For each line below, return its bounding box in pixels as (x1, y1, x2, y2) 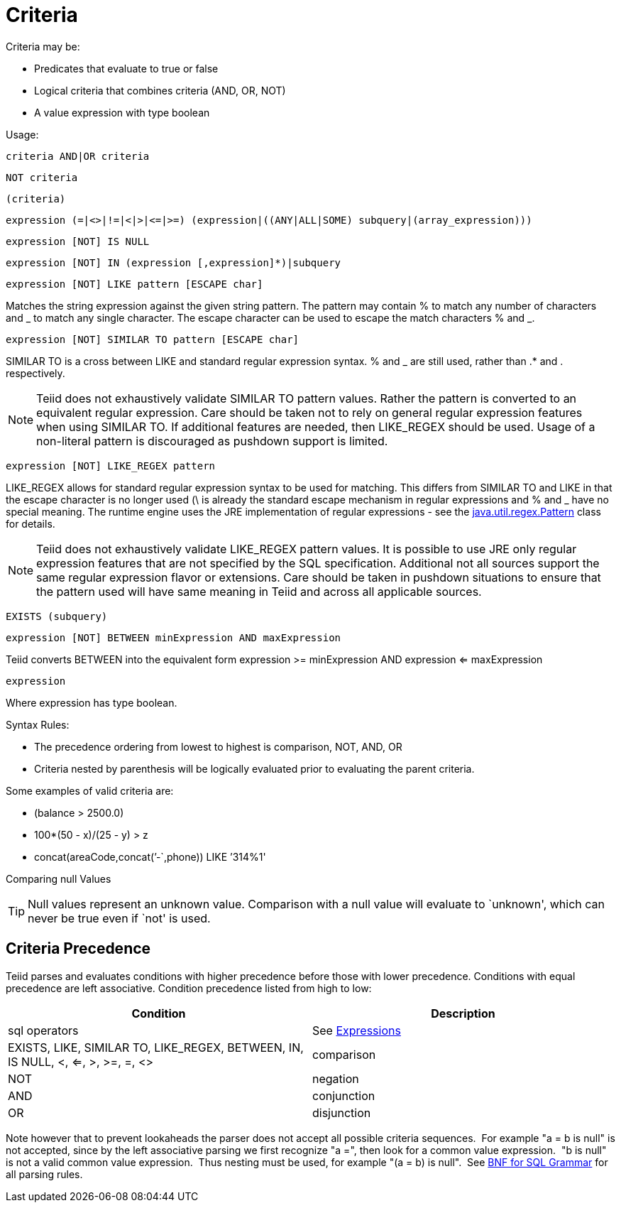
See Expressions (312, 1023, 401, 1038)
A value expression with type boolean (34, 106, 210, 119)
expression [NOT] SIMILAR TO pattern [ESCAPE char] (6, 333, 299, 345)
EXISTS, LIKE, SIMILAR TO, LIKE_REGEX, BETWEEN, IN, (8, 1040, 304, 1055)
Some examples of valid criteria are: (6, 784, 174, 797)
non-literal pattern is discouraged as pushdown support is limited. (36, 433, 388, 448)
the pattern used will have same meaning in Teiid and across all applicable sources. (36, 584, 482, 599)
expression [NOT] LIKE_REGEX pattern (6, 459, 216, 472)
